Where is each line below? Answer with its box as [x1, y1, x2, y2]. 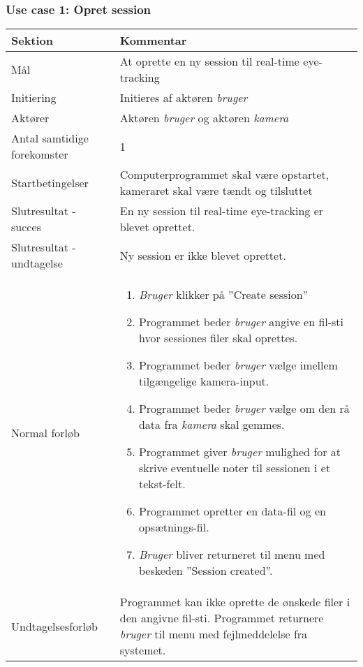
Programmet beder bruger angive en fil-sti [138, 314, 344, 330]
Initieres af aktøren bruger [119, 89, 248, 106]
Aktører [11, 110, 50, 126]
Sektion [11, 32, 54, 49]
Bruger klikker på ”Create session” [138, 286, 309, 303]
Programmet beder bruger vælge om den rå [138, 400, 350, 417]
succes [11, 219, 41, 235]
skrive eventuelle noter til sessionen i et [138, 460, 331, 476]
